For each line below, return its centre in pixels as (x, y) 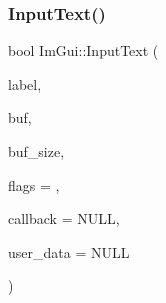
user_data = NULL (69, 251)
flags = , (34, 184)
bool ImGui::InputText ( (83, 50)
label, (25, 83)
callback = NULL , (64, 218)
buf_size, (36, 151)
